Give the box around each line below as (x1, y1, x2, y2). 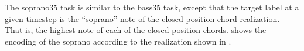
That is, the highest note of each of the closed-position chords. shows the (5, 24, 267, 36)
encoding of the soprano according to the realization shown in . (5, 35, 231, 47)
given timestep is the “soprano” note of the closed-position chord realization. (5, 12, 280, 24)
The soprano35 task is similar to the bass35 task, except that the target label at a (5, 1, 299, 13)
